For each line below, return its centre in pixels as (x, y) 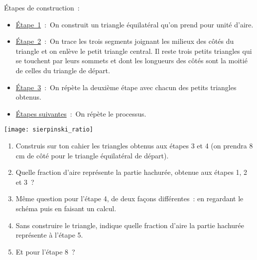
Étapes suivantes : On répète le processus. (81, 113)
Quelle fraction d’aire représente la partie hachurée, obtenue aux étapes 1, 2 (131, 172)
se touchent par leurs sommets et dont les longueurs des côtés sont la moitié (131, 61)
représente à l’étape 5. (49, 235)
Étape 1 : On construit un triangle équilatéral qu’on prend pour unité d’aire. (134, 24)
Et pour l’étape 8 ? (45, 251)
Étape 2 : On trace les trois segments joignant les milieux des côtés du (125, 41)
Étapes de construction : (42, 7)
